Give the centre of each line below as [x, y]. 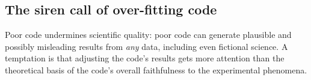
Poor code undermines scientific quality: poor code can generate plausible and [148, 35]
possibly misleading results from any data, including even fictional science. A [146, 46]
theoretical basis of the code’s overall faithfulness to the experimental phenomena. [156, 69]
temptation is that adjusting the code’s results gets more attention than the [145, 58]
